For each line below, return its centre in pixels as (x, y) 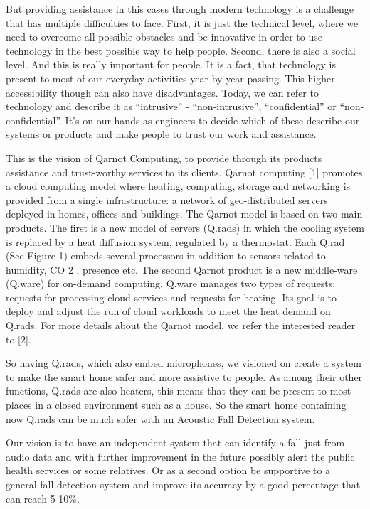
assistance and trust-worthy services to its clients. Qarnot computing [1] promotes (184, 172)
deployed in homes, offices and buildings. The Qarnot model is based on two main (184, 214)
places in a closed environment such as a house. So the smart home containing (176, 405)
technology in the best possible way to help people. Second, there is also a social (181, 50)
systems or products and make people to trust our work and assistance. (161, 134)
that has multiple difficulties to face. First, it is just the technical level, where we (182, 22)
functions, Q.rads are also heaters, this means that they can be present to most (179, 391)
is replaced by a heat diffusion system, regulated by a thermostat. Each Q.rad (175, 241)
